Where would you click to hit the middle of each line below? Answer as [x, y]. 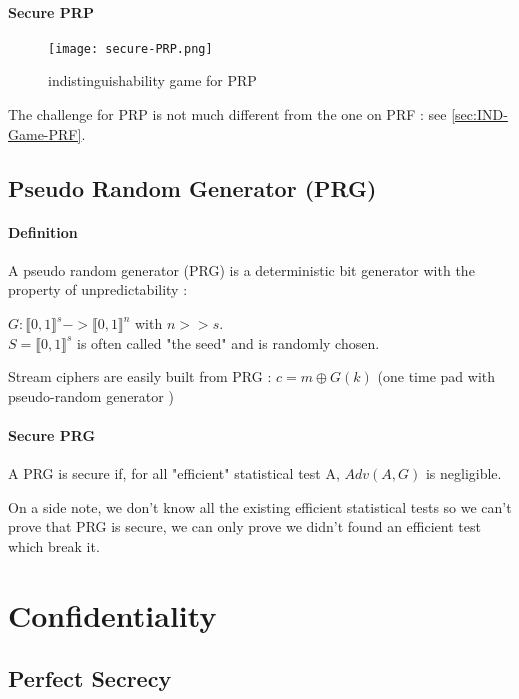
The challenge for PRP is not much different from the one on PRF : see [227, 114]
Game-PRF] [45, 133]
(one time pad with [436, 376]
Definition [43, 231]
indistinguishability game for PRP [152, 80]
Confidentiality [112, 614]
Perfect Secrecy [90, 678]
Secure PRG [52, 434]
